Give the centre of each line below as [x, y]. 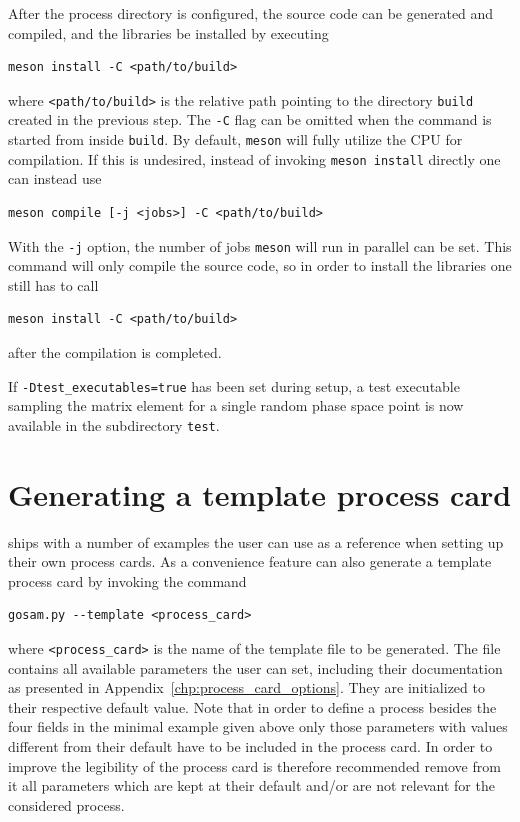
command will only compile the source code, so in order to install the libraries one [260, 265]
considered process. [66, 804]
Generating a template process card [260, 493]
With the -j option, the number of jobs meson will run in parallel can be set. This [260, 245]
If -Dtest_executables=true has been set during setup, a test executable [234, 385]
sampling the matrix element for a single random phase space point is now [236, 405]
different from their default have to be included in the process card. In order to [250, 746]
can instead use [55, 178]
